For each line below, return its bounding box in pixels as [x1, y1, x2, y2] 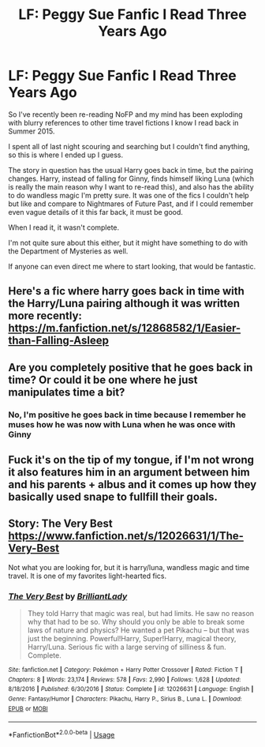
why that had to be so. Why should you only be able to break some [27, 617, 245, 627]
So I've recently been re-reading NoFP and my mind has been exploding [8, 109, 243, 119]
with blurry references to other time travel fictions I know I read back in [8, 118, 239, 127]
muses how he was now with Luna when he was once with [8, 419, 236, 430]
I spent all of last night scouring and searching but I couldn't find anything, [8, 141, 250, 151]
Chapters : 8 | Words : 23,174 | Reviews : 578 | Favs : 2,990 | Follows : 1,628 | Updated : [8, 675, 241, 684]
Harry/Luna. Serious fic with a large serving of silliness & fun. [27, 642, 226, 652]
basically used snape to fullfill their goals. [8, 490, 218, 504]
